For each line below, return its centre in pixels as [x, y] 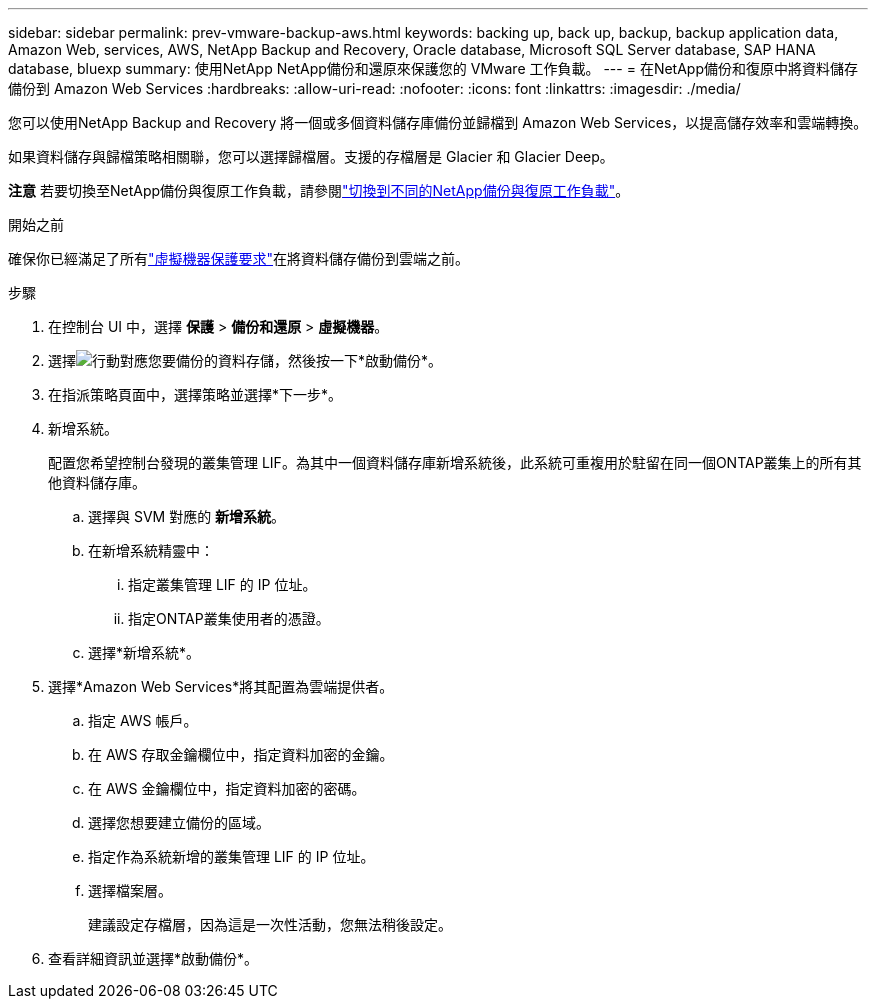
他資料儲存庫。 [97, 482]
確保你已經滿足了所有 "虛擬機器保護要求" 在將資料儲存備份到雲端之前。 [239, 258]
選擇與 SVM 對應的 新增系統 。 [187, 516]
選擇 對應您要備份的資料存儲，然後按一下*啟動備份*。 [245, 360]
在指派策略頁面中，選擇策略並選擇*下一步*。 [195, 394]
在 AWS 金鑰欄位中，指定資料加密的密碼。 [227, 788]
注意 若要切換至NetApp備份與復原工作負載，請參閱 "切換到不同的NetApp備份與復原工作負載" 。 [319, 190]
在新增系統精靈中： [151, 550]
